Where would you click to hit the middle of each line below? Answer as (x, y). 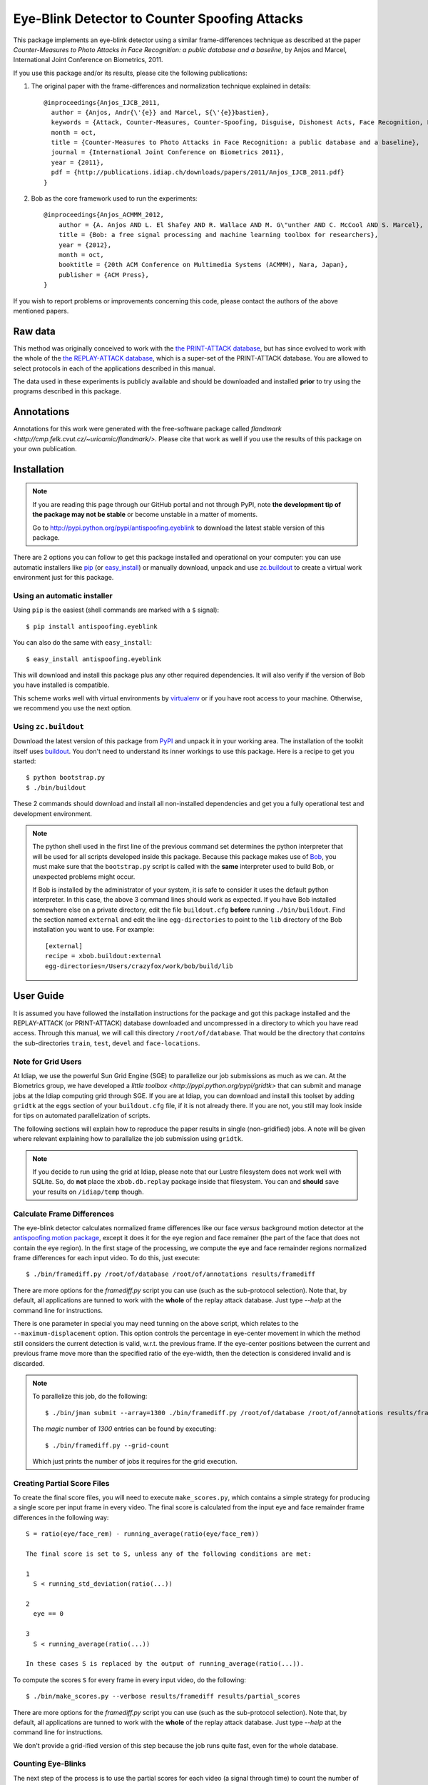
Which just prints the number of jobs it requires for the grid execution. (135, 1461)
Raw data (35, 331)
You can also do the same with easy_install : (83, 643)
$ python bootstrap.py (66, 778)
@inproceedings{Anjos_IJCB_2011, (102, 102)
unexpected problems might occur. (84, 876)
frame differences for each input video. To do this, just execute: (106, 1258)
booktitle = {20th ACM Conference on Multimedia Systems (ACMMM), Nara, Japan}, (203, 265)
